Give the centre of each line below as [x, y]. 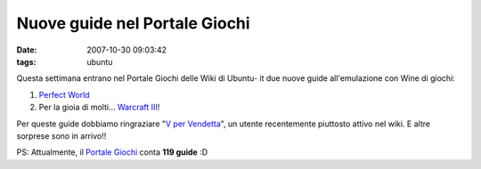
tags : [26, 61]
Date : [27, 50]
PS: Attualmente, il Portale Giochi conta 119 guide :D [112, 152]
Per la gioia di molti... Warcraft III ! [99, 108]
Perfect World [64, 94]
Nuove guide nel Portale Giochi [133, 23]
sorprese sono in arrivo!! [61, 136]
